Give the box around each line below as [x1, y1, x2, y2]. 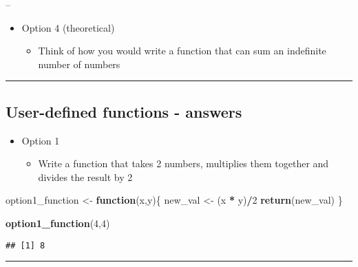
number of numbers [38, 56, 120, 71]
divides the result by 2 [38, 169, 133, 184]
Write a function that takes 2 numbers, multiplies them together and [38, 156, 329, 171]
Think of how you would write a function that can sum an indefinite [38, 43, 326, 58]
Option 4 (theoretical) [21, 20, 115, 34]
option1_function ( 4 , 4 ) [6, 215, 110, 230]
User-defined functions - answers [6, 100, 242, 122]
